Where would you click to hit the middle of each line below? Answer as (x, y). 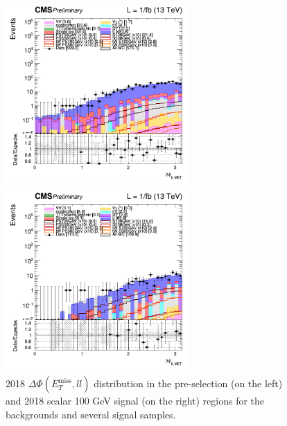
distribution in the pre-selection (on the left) (188, 383)
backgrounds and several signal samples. (91, 414)
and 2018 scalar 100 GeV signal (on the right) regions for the (135, 401)
